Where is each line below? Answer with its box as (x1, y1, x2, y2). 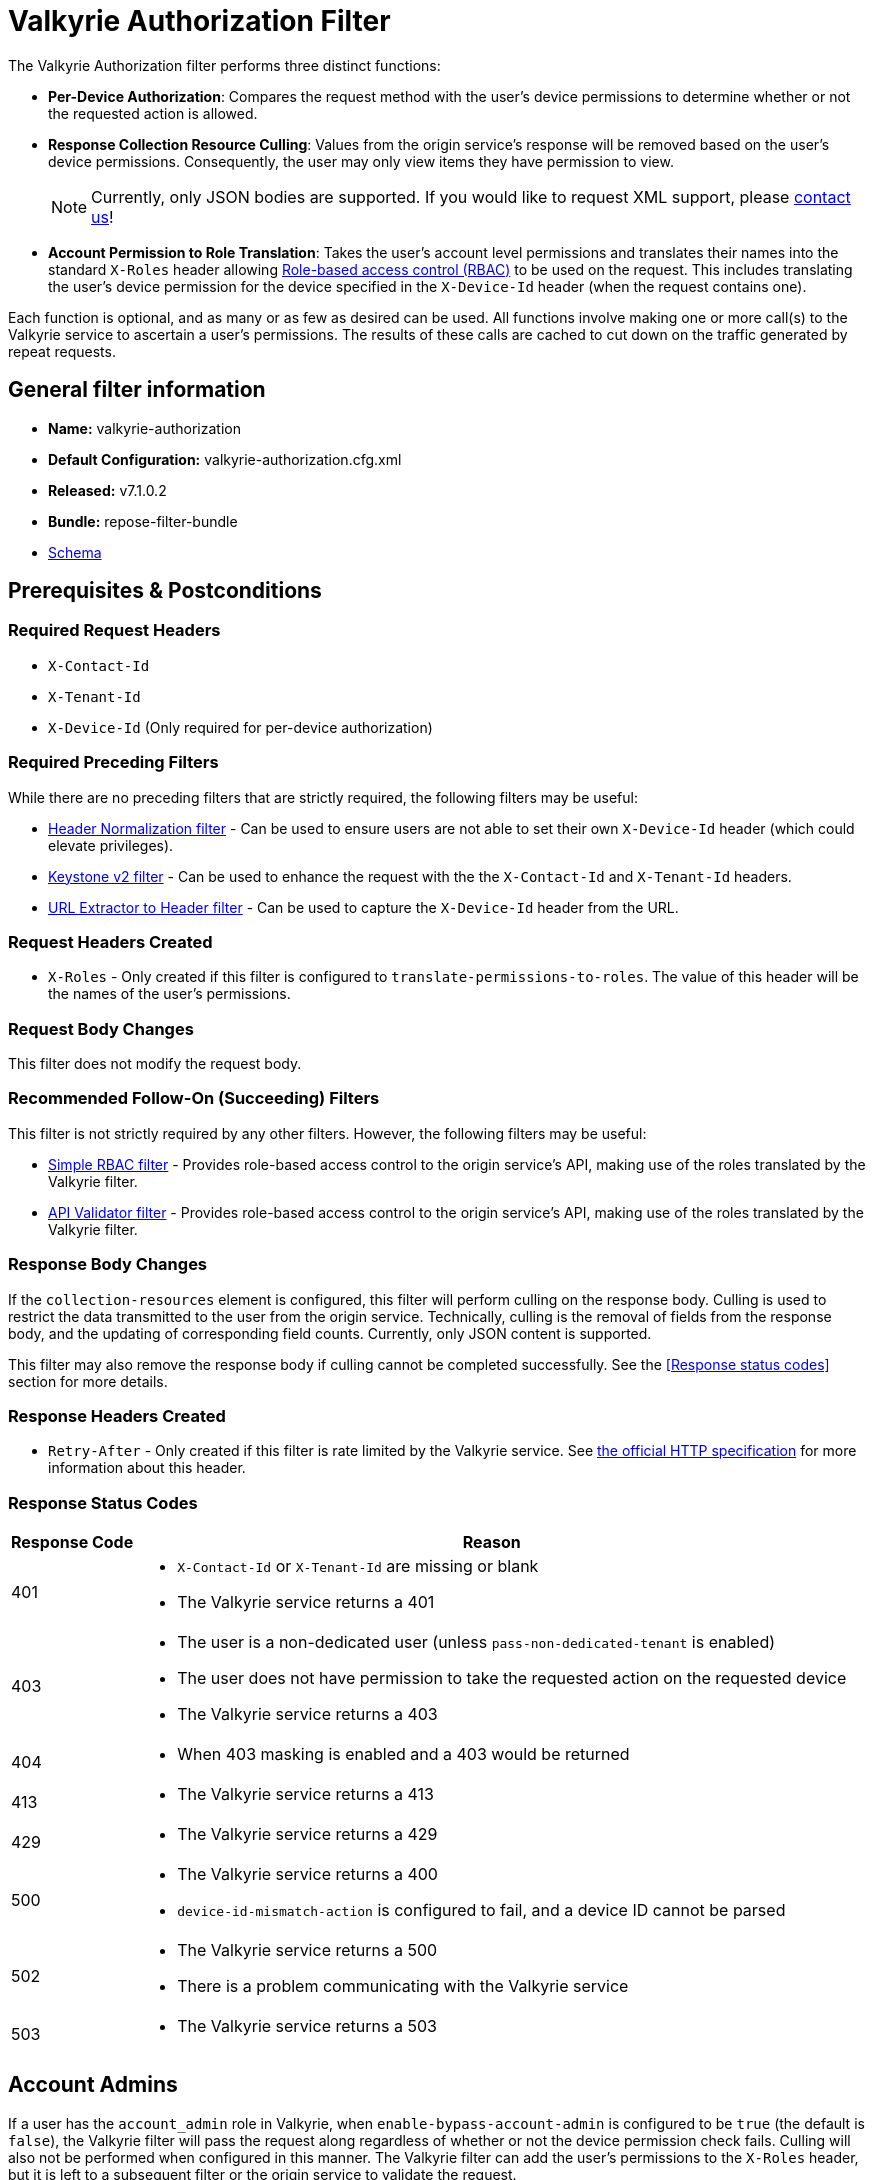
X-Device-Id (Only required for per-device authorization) (48, 718, 433, 736)
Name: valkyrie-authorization (48, 419, 241, 437)
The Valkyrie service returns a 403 (177, 1704, 438, 1725)
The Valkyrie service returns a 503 (177, 2016, 437, 2037)
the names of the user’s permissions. (48, 985, 291, 1003)
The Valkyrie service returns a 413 (177, 1784, 434, 1805)
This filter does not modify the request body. (8, 1055, 302, 1073)
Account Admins (8, 2072, 178, 2098)
